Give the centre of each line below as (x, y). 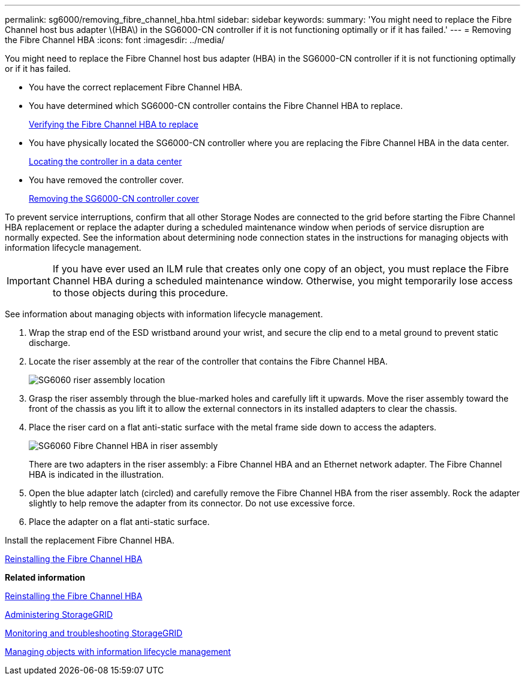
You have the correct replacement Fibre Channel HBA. (136, 87)
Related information (45, 577)
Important (28, 281)
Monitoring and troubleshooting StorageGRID (94, 633)
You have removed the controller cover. (106, 180)
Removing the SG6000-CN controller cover (114, 198)
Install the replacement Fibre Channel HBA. (90, 540)
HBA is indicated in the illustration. (96, 474)
